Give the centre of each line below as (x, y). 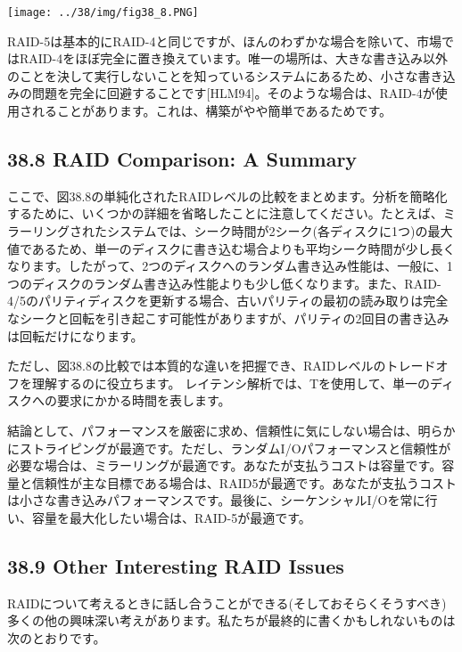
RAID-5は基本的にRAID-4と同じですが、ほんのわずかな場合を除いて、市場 (225, 41)
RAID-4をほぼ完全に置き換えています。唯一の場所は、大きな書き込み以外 (234, 58)
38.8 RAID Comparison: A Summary (182, 159)
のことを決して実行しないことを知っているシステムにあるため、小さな (213, 75)
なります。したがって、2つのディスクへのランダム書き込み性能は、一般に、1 (230, 266)
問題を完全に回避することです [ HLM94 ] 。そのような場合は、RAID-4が (233, 93)
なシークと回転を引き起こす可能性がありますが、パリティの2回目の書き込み (228, 318)
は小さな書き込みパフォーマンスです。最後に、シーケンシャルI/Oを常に (216, 500)
